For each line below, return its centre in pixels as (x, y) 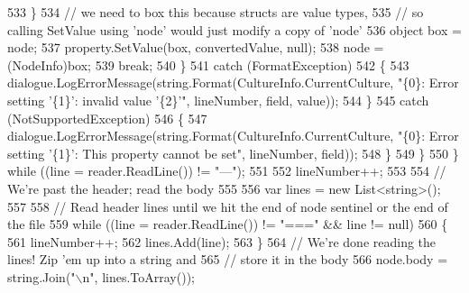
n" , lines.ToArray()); (138, 276)
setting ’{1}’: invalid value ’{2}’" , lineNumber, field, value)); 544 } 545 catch (218, 100)
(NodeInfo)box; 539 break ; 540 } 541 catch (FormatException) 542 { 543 (208, 64)
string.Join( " (41, 276)
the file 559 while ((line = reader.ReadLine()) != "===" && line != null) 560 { (228, 224)
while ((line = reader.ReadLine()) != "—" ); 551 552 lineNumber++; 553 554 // (227, 171)
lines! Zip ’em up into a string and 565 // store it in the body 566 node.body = (228, 259)
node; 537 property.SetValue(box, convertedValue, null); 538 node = (196, 47)
